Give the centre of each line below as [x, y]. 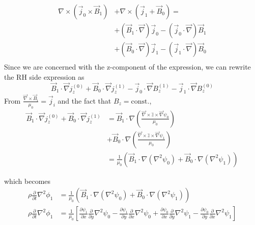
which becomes [27, 181]
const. [140, 101]
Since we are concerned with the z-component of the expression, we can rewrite [127, 67]
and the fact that [84, 100]
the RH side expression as [44, 76]
